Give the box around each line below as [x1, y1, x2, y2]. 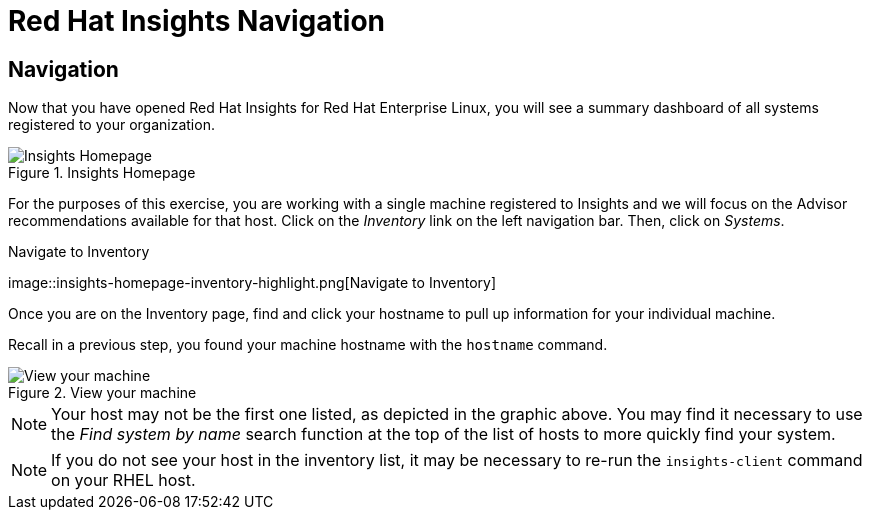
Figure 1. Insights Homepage [8, 164, 196, 182]
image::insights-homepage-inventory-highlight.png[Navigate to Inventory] [8, 274, 497, 292]
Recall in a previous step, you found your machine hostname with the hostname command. [8, 336, 608, 354]
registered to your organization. [8, 116, 215, 134]
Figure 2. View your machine [8, 384, 197, 402]
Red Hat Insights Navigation [8, 4, 386, 38]
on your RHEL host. [51, 470, 196, 491]
